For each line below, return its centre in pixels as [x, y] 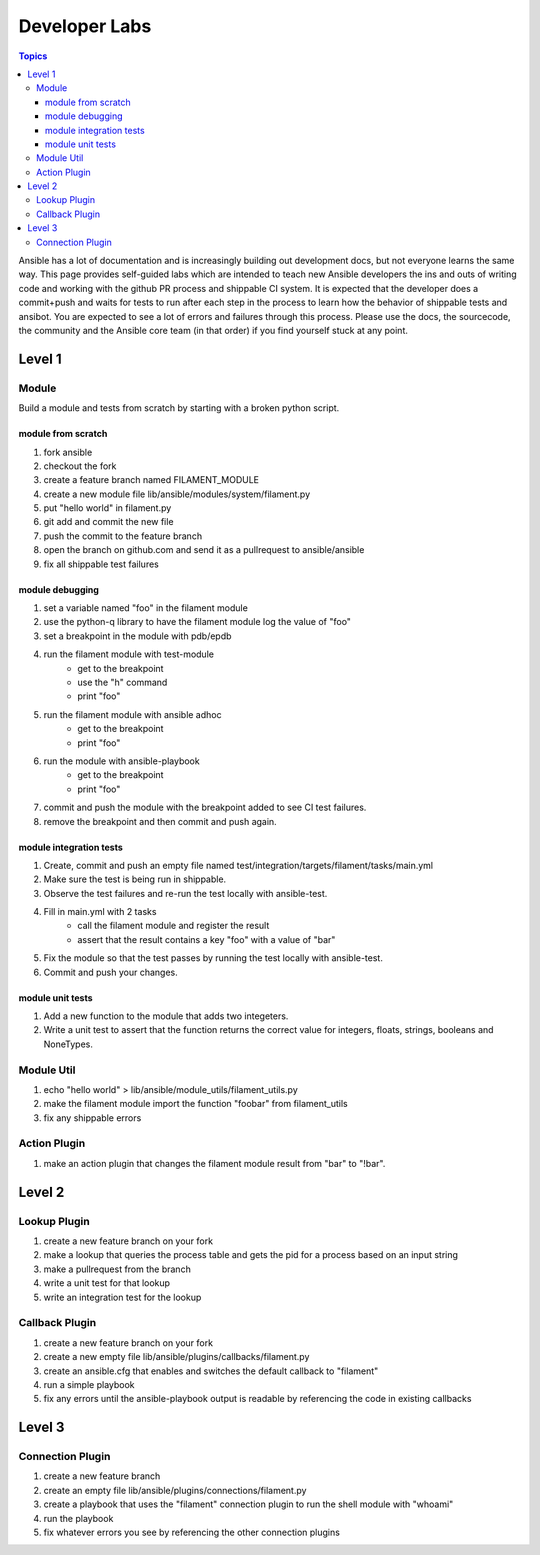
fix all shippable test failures [101, 564]
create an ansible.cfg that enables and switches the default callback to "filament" [211, 1371]
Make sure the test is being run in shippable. [135, 879]
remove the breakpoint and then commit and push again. [160, 821]
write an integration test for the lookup [122, 1297]
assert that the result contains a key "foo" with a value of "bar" [206, 939]
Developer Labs [85, 26]
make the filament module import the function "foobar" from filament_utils [196, 1104]
